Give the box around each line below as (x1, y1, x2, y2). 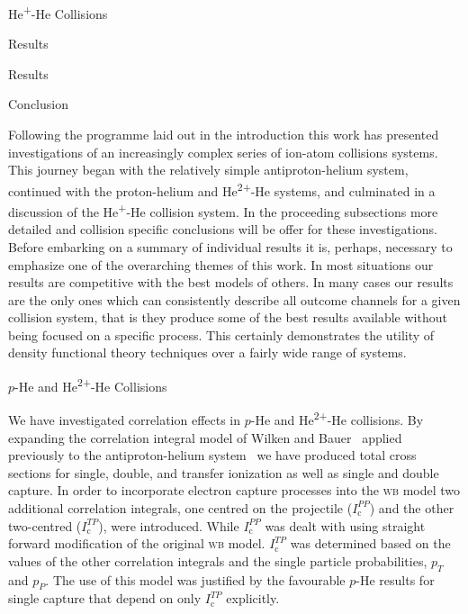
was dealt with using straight (265, 516, 426, 535)
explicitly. (226, 589, 280, 608)
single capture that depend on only (8, 589, 202, 608)
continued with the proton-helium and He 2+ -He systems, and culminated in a (8, 178, 436, 200)
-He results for (355, 570, 435, 589)
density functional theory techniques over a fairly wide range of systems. (8, 343, 407, 362)
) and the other (369, 498, 454, 517)
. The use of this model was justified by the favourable (45, 570, 346, 589)
